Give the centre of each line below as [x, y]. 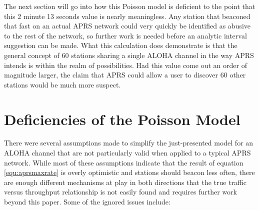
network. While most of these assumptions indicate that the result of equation [124, 162]
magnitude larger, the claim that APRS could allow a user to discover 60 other [125, 75]
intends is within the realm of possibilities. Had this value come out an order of [125, 65]
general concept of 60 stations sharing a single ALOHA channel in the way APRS [129, 55]
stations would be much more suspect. [62, 84]
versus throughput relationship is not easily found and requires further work [120, 192]
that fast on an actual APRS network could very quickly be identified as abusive [127, 26]
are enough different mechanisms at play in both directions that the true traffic [125, 182]
